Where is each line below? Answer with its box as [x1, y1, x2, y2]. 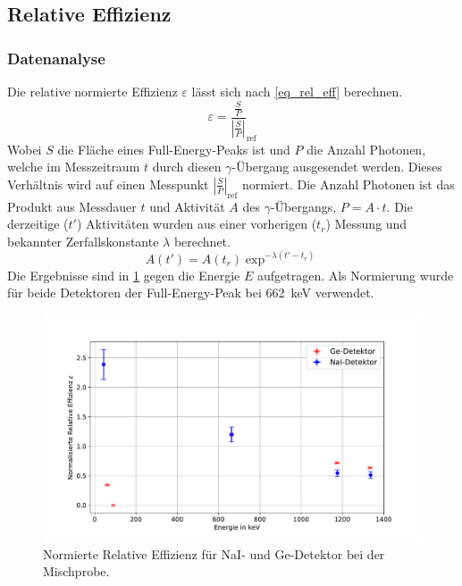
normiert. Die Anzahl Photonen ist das [241, 174, 455, 193]
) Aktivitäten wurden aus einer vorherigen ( [76, 214, 317, 233]
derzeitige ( [7, 214, 69, 233]
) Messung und [325, 214, 407, 233]
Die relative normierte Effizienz [7, 82, 178, 100]
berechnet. [173, 231, 231, 250]
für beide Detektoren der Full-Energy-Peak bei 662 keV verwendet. [7, 283, 374, 302]
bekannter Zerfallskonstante [7, 231, 159, 250]
